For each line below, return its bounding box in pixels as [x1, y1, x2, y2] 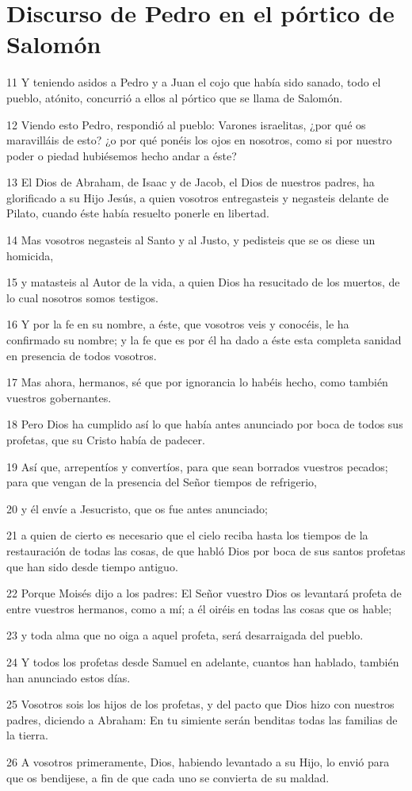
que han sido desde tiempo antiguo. [6, 558, 178, 574]
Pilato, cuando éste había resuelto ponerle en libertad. [6, 205, 269, 221]
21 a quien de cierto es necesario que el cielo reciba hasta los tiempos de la [6, 527, 368, 543]
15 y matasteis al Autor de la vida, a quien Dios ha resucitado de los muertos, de [6, 274, 400, 290]
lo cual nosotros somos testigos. [6, 289, 158, 305]
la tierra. [6, 727, 48, 743]
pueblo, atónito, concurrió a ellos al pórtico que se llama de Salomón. [6, 89, 343, 106]
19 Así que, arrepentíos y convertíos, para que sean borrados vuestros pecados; [6, 458, 388, 474]
